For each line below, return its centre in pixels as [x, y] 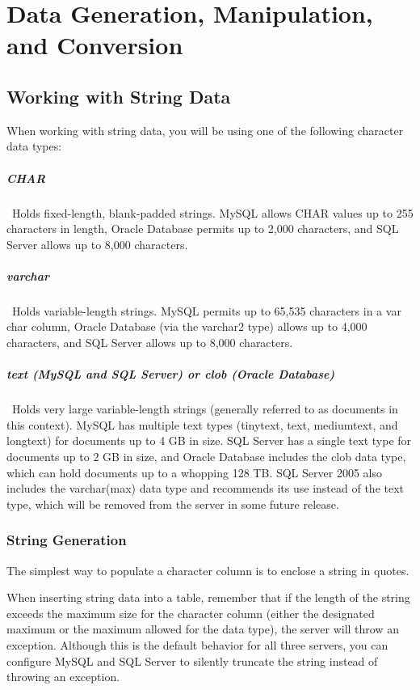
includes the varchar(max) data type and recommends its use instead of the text [206, 488]
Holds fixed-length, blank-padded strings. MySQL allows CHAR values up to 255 [212, 212]
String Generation [67, 540]
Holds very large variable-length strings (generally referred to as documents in [205, 409]
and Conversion [95, 45]
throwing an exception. [63, 677]
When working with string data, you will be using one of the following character [205, 130]
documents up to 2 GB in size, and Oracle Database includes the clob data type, [206, 456]
